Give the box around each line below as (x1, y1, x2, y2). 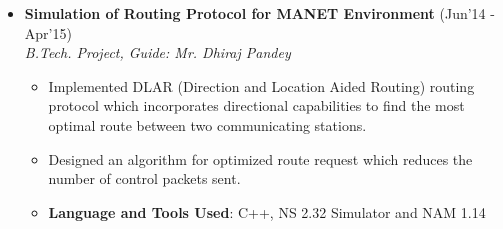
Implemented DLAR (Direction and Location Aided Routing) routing (48, 75, 475, 96)
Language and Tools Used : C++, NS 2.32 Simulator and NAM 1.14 (48, 201, 486, 222)
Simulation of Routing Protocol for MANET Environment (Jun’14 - (24, 3, 495, 23)
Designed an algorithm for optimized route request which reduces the (48, 148, 473, 169)
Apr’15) (24, 22, 72, 43)
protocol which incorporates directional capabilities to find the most (48, 95, 465, 116)
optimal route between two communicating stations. (48, 114, 367, 135)
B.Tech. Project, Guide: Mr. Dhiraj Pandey (24, 42, 291, 63)
